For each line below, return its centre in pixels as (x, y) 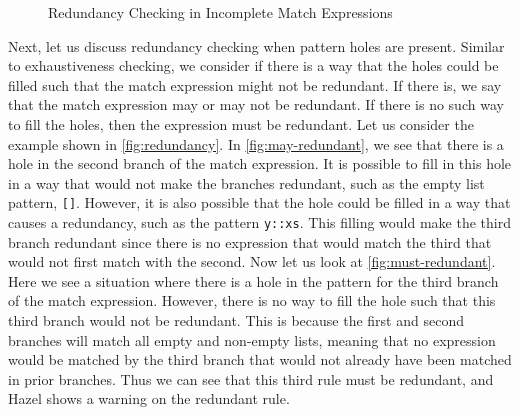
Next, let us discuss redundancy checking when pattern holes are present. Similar (256, 45)
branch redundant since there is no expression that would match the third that (250, 241)
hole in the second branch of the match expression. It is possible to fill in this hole (260, 163)
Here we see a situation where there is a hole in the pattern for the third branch (253, 280)
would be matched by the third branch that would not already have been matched (260, 359)
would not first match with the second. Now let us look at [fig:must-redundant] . (252, 261)
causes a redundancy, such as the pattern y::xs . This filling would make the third (259, 222)
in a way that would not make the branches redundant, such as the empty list (246, 182)
